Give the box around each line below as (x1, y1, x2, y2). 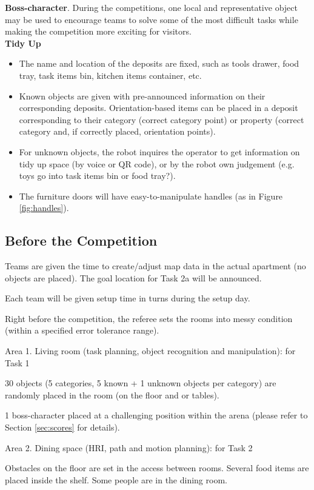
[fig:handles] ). (19, 201, 69, 214)
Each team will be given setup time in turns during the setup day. (5, 292, 250, 304)
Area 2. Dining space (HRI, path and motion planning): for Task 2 (5, 441, 253, 454)
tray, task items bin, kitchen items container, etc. (19, 69, 202, 81)
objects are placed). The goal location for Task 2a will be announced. (5, 271, 262, 284)
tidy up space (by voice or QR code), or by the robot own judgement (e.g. (19, 157, 295, 170)
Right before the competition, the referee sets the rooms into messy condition (5, 312, 293, 324)
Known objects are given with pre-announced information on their (19, 89, 266, 102)
